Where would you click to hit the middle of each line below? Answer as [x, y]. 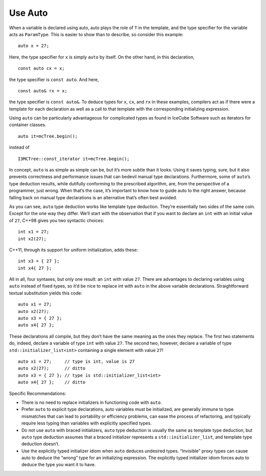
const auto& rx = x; [43, 91]
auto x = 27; [33, 46]
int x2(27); [32, 239]
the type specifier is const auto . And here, [54, 80]
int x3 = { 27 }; [39, 261]
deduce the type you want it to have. [59, 465]
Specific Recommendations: [38, 393]
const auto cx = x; [41, 68]
